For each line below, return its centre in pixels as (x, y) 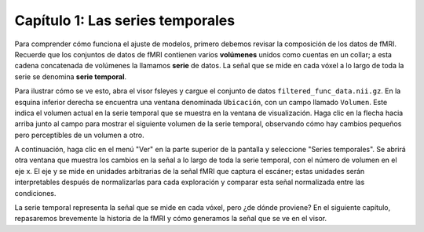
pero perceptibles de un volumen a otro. (79, 135)
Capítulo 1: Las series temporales (125, 20)
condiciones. (35, 193)
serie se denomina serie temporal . (71, 76)
